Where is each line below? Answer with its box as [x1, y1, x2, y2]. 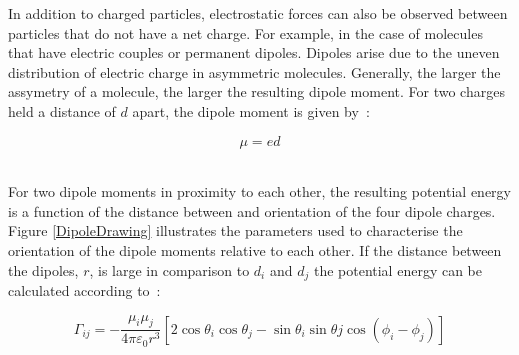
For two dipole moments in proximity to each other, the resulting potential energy [8, 181, 511, 202]
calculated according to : [8, 279, 161, 300]
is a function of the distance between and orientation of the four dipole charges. [8, 200, 496, 221]
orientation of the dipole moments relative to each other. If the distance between [8, 239, 502, 260]
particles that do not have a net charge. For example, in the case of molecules [8, 22, 483, 43]
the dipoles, [8, 259, 79, 280]
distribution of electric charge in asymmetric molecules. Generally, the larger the [8, 61, 501, 82]
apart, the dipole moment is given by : [132, 100, 370, 121]
